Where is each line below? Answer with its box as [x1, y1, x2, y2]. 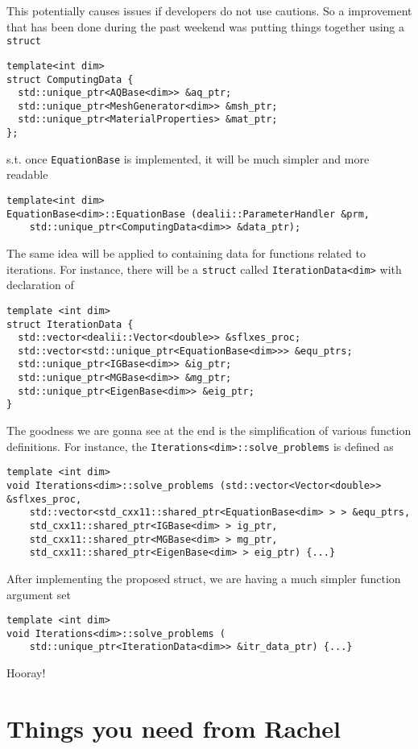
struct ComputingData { [6, 73, 134, 85]
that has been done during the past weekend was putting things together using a [6, 18, 404, 35]
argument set [6, 586, 71, 602]
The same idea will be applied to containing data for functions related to [6, 245, 366, 261]
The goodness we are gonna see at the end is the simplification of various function [6, 422, 412, 439]
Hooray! [6, 664, 46, 681]
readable [6, 166, 48, 183]
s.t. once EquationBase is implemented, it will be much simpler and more [6, 150, 370, 167]
